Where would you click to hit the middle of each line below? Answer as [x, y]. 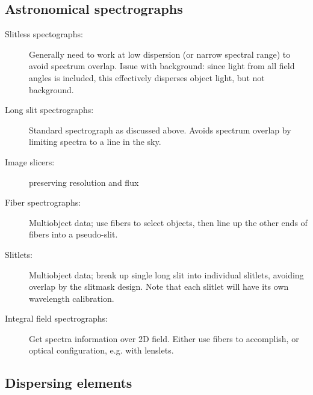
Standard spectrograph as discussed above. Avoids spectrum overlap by [160, 130]
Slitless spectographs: [44, 34]
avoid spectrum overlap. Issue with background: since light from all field [162, 66]
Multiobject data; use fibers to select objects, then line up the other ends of [168, 222]
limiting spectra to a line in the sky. [95, 142]
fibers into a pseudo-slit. [73, 234]
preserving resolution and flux [84, 182]
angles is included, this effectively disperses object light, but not [147, 77]
